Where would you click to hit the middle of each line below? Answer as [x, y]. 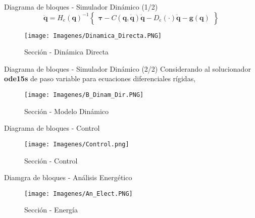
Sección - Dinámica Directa [66, 52]
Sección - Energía [51, 210]
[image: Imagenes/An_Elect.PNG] [79, 194]
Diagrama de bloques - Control [52, 128]
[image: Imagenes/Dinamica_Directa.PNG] [93, 36]
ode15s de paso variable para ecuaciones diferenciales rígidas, [100, 78]
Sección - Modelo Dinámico [67, 111]
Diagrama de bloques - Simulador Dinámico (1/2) [81, 7]
